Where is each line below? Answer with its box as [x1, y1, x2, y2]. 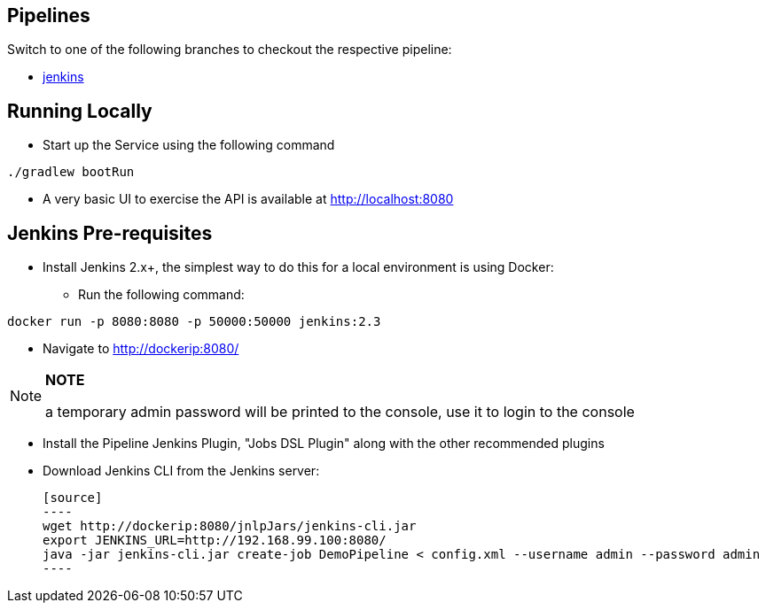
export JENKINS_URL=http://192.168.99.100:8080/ [43, 533, 387, 548]
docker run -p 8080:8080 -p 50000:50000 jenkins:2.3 [7, 314, 381, 329]
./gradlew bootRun [7, 165, 135, 180]
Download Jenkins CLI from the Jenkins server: [43, 463, 320, 479]
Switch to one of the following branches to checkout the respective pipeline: [7, 42, 452, 58]
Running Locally [7, 99, 152, 122]
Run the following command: [78, 287, 245, 303]
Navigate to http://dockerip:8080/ [43, 341, 239, 357]
